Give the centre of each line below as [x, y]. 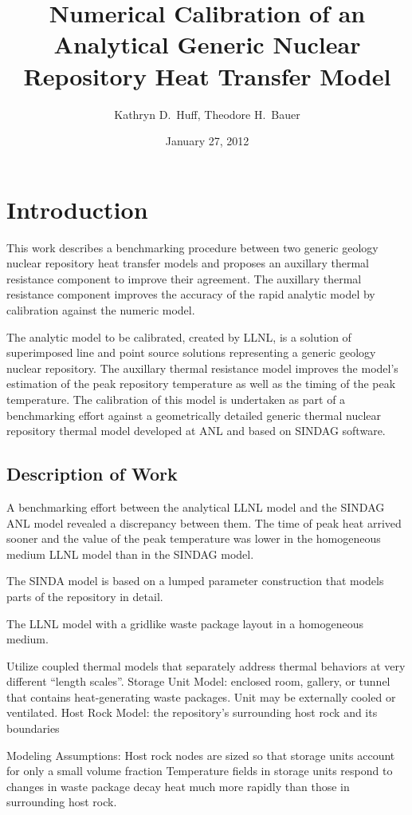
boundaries [33, 728]
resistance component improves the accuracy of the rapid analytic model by [191, 294]
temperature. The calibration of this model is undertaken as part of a [176, 399]
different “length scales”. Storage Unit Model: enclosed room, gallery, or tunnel [198, 681]
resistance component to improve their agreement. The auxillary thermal [184, 278]
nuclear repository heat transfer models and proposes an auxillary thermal [188, 263]
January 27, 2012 [207, 141]
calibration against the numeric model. [101, 310]
